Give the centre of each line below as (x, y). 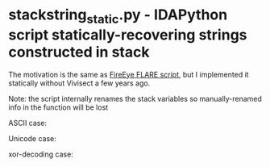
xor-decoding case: (41, 154)
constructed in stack (79, 52)
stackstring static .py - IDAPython (118, 16)
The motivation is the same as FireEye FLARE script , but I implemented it (129, 74)
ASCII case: (27, 123)
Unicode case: (32, 138)
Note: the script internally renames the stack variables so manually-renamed (135, 98)
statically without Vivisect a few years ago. (79, 83)
